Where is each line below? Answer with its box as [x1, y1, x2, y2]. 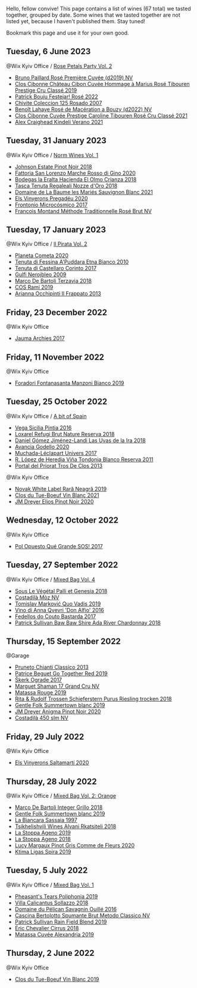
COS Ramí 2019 [14, 283, 54, 291]
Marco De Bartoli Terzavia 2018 [14, 277, 92, 285]
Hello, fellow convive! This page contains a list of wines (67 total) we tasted [6, 5, 192, 12]
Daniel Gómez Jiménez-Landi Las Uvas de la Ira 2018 [14, 437, 146, 444]
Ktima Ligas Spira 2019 [14, 848, 71, 855]
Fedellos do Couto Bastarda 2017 [14, 613, 96, 620]
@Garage [6, 652, 30, 659]
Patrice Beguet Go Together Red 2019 [14, 670, 108, 677]
